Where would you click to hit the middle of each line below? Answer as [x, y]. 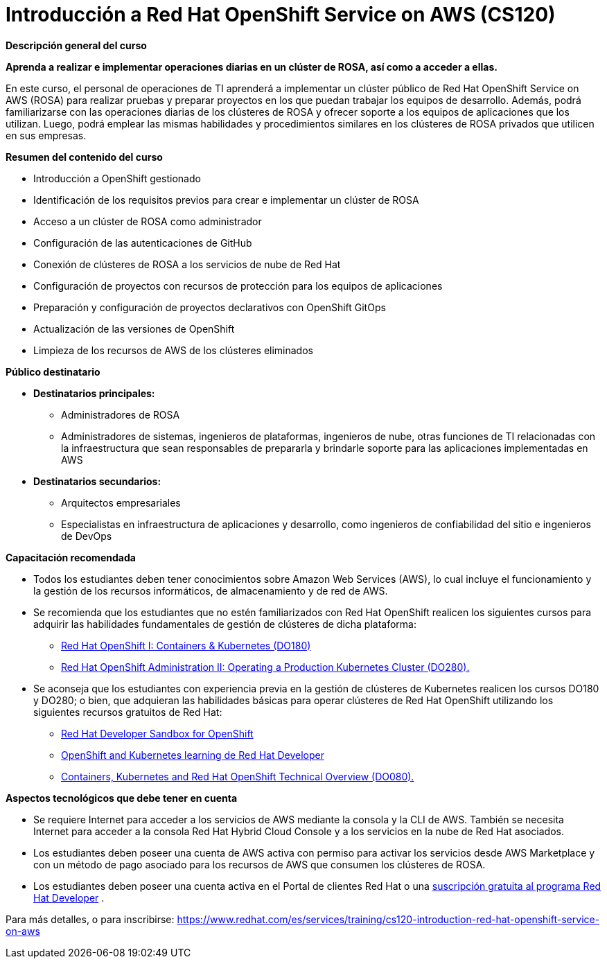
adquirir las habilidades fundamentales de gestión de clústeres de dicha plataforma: [225, 624]
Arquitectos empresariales [121, 502]
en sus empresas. [46, 135]
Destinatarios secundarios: [97, 481]
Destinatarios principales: [94, 393]
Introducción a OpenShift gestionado [117, 178]
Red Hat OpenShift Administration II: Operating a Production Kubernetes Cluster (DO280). [265, 667]
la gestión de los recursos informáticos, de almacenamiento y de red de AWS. [211, 590]
